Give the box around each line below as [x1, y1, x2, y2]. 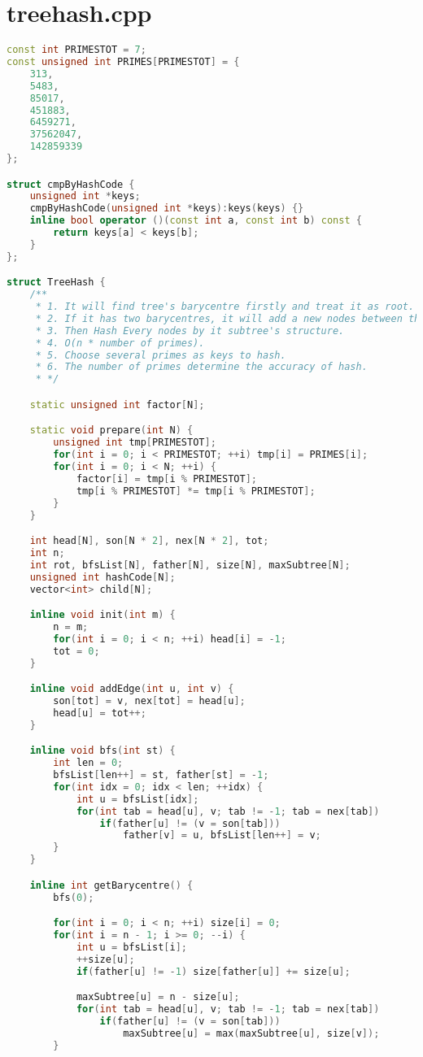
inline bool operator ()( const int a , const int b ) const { [29, 215, 362, 227]
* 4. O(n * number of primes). [35, 337, 205, 349]
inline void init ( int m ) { [29, 609, 176, 621]
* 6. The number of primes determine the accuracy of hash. [35, 361, 368, 373]
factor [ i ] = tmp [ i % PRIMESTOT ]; [76, 472, 257, 485]
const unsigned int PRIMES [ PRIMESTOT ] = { [7, 56, 240, 67]
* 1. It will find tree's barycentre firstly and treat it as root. [35, 301, 415, 313]
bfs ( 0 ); [53, 891, 94, 903]
